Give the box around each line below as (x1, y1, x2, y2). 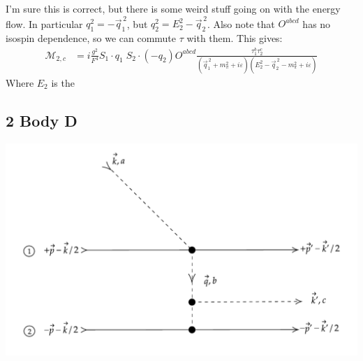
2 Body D (6, 109, 77, 131)
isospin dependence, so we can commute (6, 31, 177, 45)
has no (302, 16, 331, 31)
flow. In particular (6, 16, 83, 31)
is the (51, 75, 75, 90)
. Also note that (207, 16, 275, 31)
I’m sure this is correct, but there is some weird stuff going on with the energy (6, 1, 341, 15)
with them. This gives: (186, 31, 283, 45)
